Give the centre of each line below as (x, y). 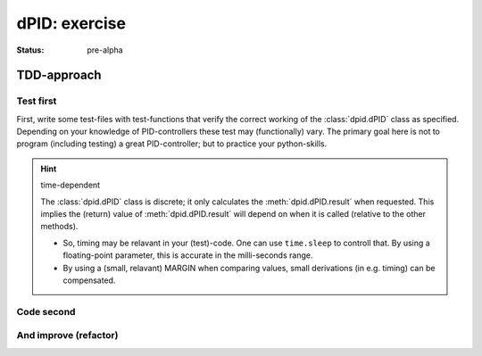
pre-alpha (105, 50)
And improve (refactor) (67, 335)
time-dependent (71, 185)
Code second (46, 311)
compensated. (89, 280)
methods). (59, 227)
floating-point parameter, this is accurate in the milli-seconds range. (188, 255)
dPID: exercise (71, 23)
